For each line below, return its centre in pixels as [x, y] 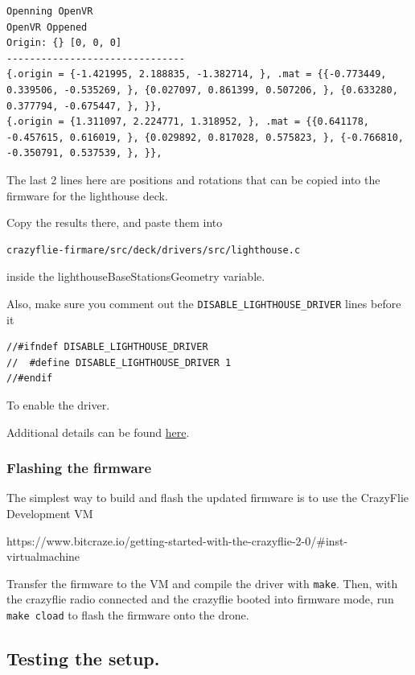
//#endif [30, 379]
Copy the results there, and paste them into [115, 222]
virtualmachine [43, 556]
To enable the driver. [58, 404]
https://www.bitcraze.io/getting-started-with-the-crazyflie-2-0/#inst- [177, 540]
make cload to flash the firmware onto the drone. [128, 614]
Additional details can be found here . [98, 432]
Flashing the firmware [79, 468]
